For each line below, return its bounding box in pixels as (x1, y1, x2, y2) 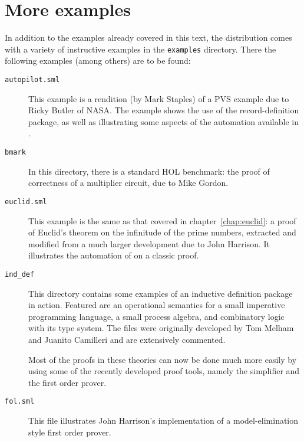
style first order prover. (28, 425, 111, 438)
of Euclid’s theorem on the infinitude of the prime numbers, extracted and (28, 226, 296, 238)
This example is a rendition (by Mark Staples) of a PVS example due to (28, 92, 289, 104)
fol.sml (5, 397, 35, 406)
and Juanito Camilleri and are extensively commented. (28, 333, 226, 345)
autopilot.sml (5, 75, 60, 84)
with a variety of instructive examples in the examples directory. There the (5, 42, 276, 55)
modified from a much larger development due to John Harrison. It (28, 237, 270, 250)
